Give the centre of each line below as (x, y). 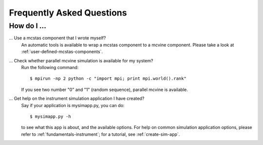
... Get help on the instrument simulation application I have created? (77, 99)
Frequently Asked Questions (68, 13)
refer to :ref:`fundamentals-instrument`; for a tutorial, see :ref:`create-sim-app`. (101, 134)
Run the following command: (50, 67)
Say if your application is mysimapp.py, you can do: (73, 105)
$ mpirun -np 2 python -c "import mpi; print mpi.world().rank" (108, 79)
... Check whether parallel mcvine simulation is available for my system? (81, 60)
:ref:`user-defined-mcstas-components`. (62, 52)
